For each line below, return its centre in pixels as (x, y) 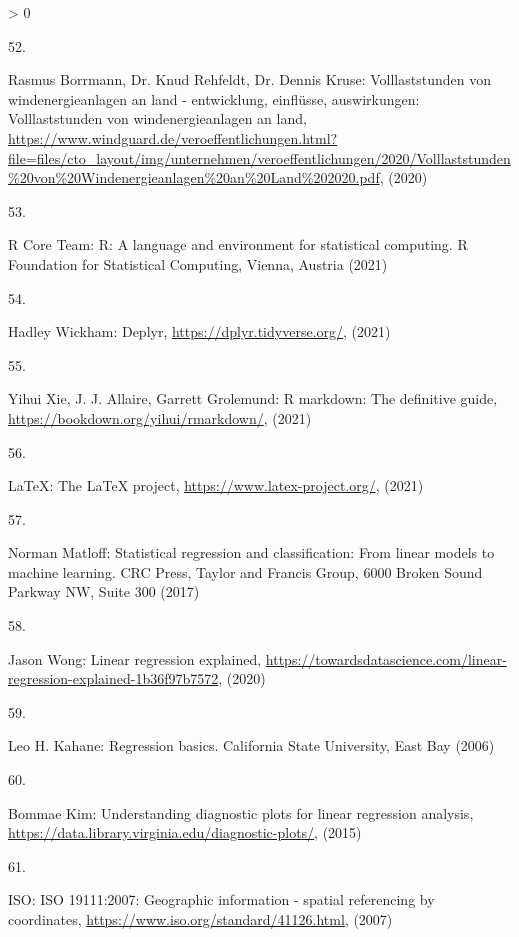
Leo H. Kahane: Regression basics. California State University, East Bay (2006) (251, 745)
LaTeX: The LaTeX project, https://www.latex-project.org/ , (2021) (216, 485)
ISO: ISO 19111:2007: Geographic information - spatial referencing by (221, 899)
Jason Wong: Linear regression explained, (135, 658)
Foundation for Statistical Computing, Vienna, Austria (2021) (198, 263)
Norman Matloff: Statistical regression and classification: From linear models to (251, 552)
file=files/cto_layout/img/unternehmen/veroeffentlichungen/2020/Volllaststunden (259, 157)
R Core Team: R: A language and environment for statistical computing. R (238, 244)
